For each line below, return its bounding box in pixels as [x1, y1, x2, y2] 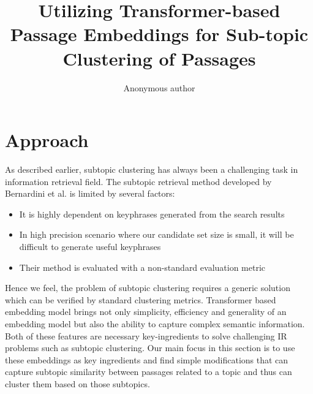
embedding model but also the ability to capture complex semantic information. [5, 317, 305, 330]
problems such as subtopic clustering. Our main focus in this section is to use [5, 341, 295, 354]
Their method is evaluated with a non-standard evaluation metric [19, 260, 266, 273]
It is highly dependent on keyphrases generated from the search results [19, 207, 285, 220]
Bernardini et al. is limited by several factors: [5, 187, 175, 200]
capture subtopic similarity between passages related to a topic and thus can [5, 365, 292, 378]
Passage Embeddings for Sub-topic [10, 21, 309, 47]
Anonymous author [123, 81, 195, 94]
